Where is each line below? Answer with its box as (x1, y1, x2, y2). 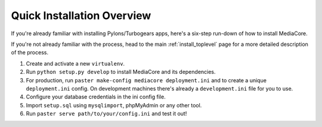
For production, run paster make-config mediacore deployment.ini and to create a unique (26, 76, 267, 83)
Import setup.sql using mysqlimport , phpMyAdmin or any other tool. (26, 101, 202, 109)
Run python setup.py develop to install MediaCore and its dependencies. (26, 69, 216, 76)
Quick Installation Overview (11, 9, 151, 22)
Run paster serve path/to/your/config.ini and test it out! (26, 110, 187, 117)
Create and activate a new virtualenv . (26, 60, 125, 67)
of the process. (11, 49, 49, 56)
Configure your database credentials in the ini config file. (26, 93, 166, 101)
